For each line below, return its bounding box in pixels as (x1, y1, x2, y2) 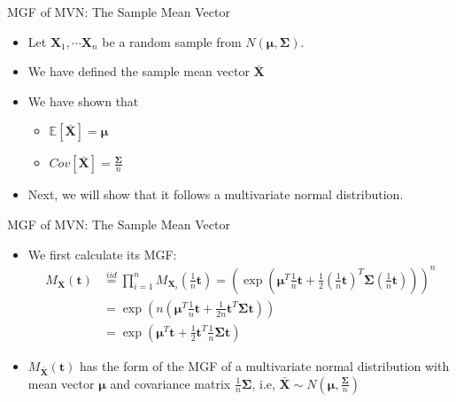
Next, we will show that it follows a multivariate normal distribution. (27, 185, 404, 204)
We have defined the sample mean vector (27, 62, 250, 81)
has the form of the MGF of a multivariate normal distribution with (80, 356, 450, 375)
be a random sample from (102, 32, 242, 50)
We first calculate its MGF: (27, 244, 177, 263)
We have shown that (27, 91, 139, 110)
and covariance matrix (110, 374, 231, 392)
